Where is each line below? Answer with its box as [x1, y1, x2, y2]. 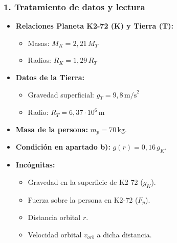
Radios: [28, 55, 51, 65]
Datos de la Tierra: [15, 72, 84, 82]
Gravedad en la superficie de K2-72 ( [28, 176, 143, 187]
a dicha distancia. [97, 229, 152, 239]
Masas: [28, 37, 50, 48]
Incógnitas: [15, 159, 55, 170]
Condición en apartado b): [15, 141, 110, 152]
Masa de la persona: [15, 124, 88, 134]
